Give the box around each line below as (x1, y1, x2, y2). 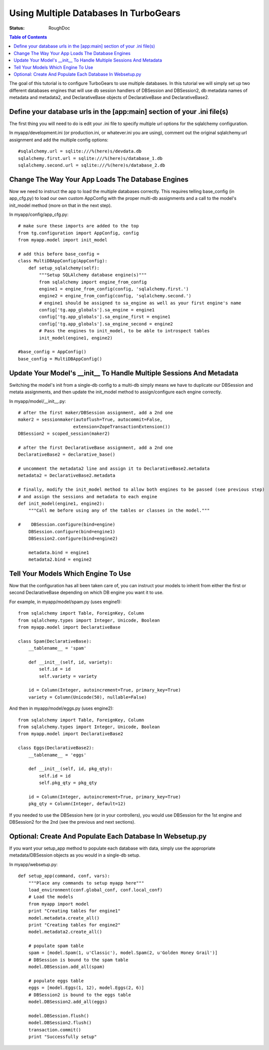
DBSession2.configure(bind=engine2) (28, 535, 118, 541)
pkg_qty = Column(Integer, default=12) (28, 801, 126, 807)
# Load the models (28, 894, 74, 900)
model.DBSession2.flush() (28, 1020, 92, 1026)
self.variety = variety (39, 673, 97, 679)
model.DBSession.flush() (28, 1013, 89, 1019)
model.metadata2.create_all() (28, 929, 102, 935)
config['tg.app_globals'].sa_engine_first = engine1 (39, 314, 170, 320)
